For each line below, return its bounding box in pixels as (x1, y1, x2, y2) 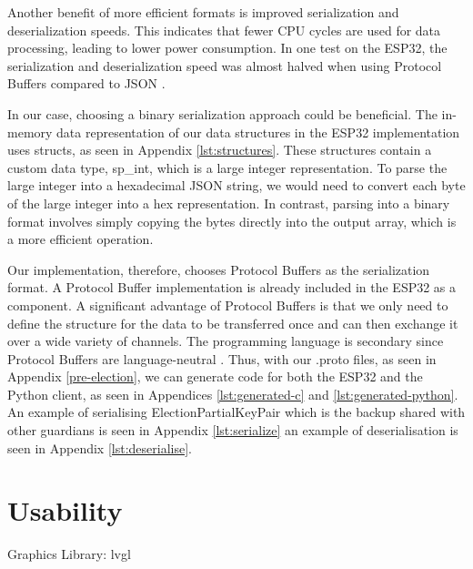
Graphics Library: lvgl (7, 544, 131, 564)
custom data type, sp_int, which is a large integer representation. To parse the (7, 157, 448, 177)
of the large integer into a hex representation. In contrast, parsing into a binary (7, 193, 450, 212)
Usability (7, 492, 123, 529)
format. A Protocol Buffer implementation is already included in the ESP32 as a (7, 278, 457, 297)
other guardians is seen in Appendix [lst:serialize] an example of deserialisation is (7, 421, 458, 440)
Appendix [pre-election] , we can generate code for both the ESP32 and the (7, 367, 423, 386)
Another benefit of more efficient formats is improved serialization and (7, 3, 399, 21)
